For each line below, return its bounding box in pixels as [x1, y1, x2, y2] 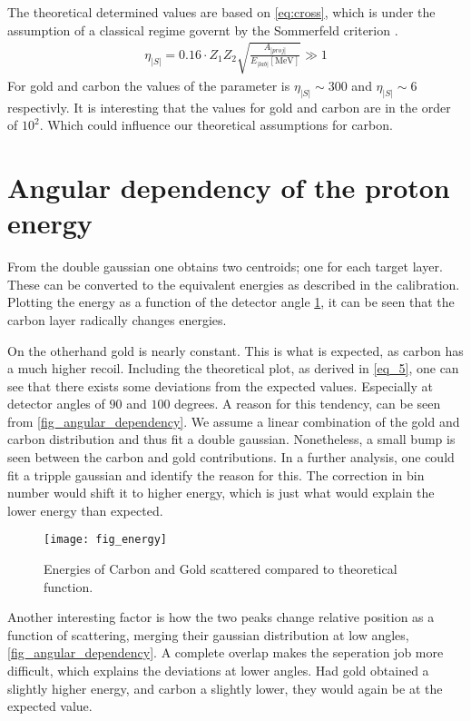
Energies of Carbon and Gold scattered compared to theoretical [44, 559, 397, 578]
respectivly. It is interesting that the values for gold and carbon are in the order [7, 97, 451, 116]
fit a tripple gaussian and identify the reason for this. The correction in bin [7, 465, 425, 484]
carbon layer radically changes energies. [7, 310, 227, 329]
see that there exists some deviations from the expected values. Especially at [7, 376, 433, 395]
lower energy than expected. [7, 500, 163, 519]
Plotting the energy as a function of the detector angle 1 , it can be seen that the [7, 292, 455, 311]
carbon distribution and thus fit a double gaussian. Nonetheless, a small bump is [7, 430, 456, 449]
